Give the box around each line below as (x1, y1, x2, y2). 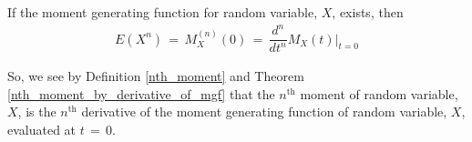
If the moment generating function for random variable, (7, 3, 318, 21)
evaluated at (7, 119, 77, 138)
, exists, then (332, 3, 404, 21)
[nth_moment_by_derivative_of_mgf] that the (7, 84, 275, 103)
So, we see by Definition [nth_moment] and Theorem (7, 66, 304, 86)
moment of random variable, (300, 84, 458, 103)
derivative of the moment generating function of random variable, (81, 102, 447, 121)
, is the (17, 102, 56, 121)
